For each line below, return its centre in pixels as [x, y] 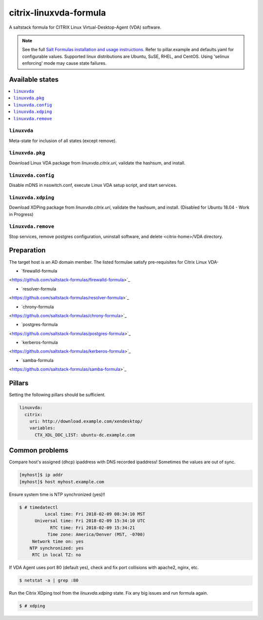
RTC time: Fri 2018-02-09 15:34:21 [92, 528]
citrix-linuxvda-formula [57, 13]
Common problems [39, 450]
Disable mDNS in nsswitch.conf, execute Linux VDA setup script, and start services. [93, 185]
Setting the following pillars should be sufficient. [57, 395]
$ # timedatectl [39, 507]
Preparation [27, 250]
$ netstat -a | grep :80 [49, 581]
